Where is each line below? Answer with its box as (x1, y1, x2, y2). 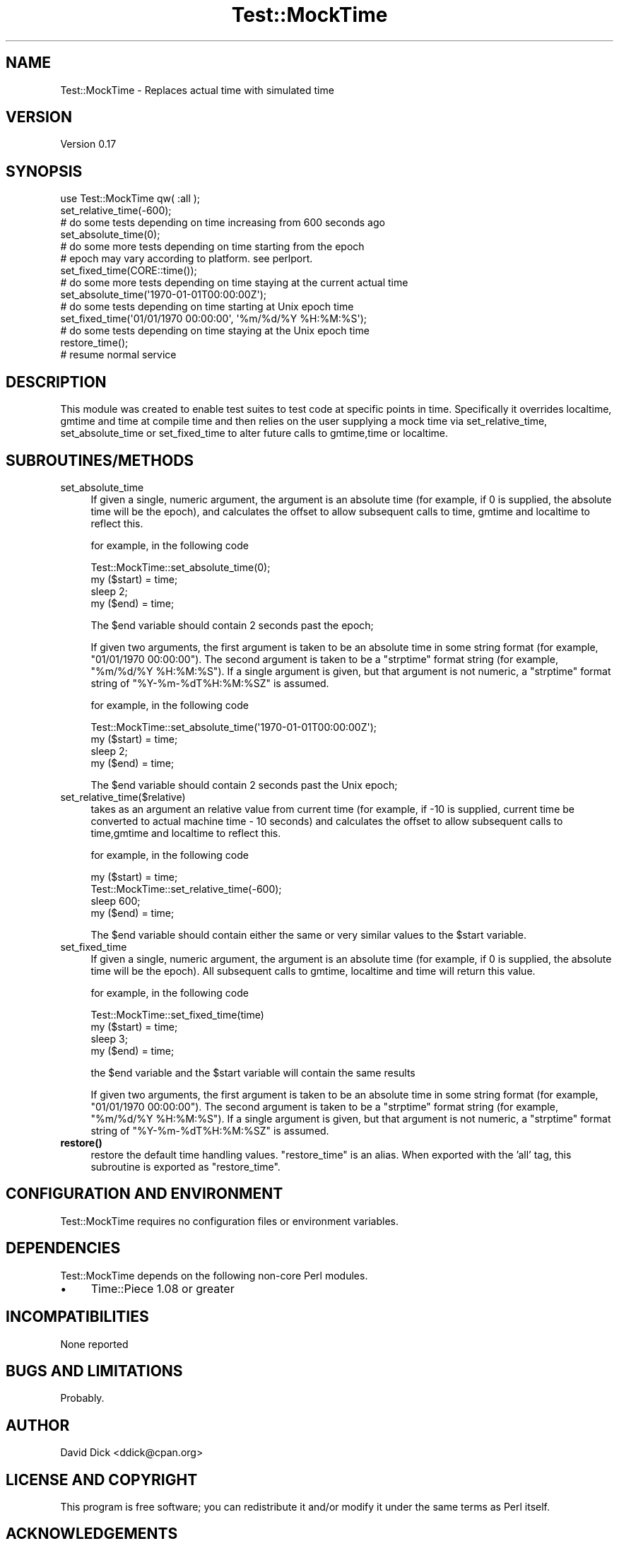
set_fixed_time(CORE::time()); (60, 264, 197, 277)
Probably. (60, 1392, 105, 1405)
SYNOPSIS (6, 162, 83, 180)
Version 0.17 (60, 138, 117, 151)
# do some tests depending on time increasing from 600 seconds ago (60, 216, 385, 229)
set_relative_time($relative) (60, 790, 186, 803)
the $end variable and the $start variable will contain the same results (90, 1066, 415, 1079)
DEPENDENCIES (6, 1239, 121, 1258)
